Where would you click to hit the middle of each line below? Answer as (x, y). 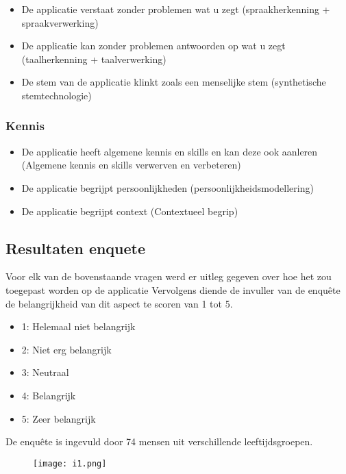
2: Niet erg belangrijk (66, 349)
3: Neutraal (45, 372)
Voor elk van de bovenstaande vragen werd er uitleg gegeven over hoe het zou (169, 276)
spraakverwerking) (60, 22)
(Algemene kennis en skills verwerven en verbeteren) (131, 165)
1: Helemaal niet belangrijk (78, 326)
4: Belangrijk (49, 395)
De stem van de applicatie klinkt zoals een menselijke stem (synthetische (174, 82)
